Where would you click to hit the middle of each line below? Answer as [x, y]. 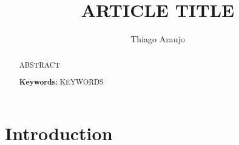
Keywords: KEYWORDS [61, 82]
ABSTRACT [39, 64]
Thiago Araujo [158, 39]
